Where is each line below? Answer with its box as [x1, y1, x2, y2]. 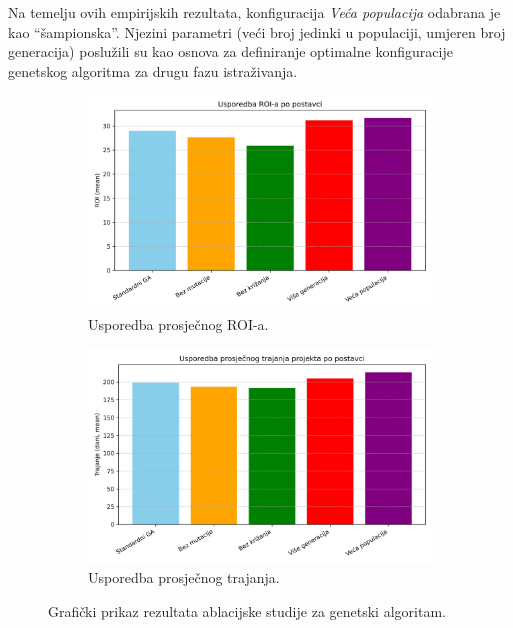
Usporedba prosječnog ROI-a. [88, 313, 269, 334]
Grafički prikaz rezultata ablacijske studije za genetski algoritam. [48, 600, 446, 621]
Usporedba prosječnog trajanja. [88, 567, 280, 588]
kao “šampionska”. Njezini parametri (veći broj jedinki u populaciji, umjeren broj [8, 21, 506, 42]
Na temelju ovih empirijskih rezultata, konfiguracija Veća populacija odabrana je [8, 2, 501, 22]
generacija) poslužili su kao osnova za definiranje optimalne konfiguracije [8, 41, 453, 62]
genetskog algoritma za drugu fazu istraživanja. [8, 60, 298, 81]
